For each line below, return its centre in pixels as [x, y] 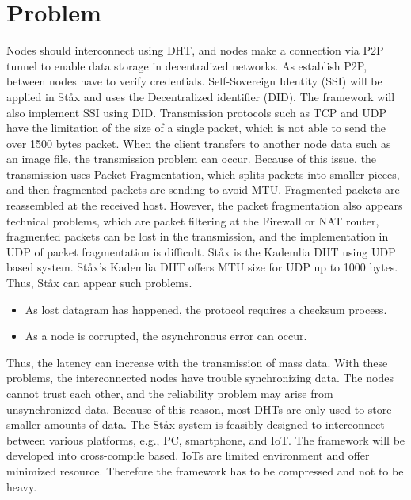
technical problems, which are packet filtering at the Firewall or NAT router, [193, 220]
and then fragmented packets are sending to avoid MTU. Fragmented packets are [203, 189]
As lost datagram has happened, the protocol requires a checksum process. [206, 309]
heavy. [22, 486]
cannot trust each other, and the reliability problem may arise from [170, 393]
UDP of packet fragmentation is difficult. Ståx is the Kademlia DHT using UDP [201, 251]
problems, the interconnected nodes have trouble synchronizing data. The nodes [200, 378]
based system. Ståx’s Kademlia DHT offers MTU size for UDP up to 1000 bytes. [202, 267]
